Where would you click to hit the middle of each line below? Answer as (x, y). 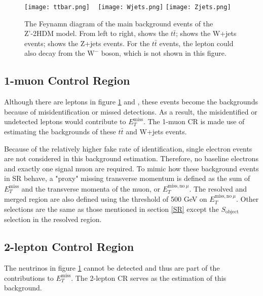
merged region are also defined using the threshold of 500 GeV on (106, 199)
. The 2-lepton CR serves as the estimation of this (149, 277)
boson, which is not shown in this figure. (164, 53)
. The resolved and (218, 188)
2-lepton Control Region (69, 247)
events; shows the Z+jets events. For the (87, 43)
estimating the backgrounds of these (60, 132)
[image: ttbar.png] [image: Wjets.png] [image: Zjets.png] (128, 7)
